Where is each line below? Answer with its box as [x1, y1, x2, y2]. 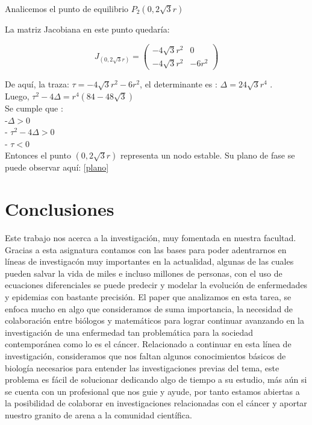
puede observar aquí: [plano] [5, 161, 109, 174]
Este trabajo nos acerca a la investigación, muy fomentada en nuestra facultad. [5, 231, 296, 244]
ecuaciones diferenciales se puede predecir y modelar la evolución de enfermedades [5, 279, 308, 291]
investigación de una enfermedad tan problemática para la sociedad [5, 326, 254, 338]
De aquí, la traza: [5, 78, 69, 90]
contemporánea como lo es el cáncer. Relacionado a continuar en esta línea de [5, 338, 292, 350]
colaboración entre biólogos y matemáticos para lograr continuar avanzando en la [5, 314, 304, 327]
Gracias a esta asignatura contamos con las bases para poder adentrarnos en [5, 243, 287, 256]
